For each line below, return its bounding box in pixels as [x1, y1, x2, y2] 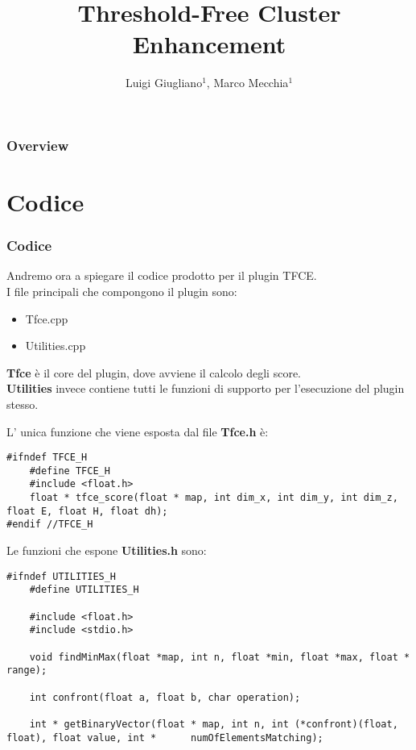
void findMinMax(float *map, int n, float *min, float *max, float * [29, 651, 410, 663]
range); [6, 665, 47, 677]
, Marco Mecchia [206, 74, 289, 91]
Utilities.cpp [25, 337, 86, 354]
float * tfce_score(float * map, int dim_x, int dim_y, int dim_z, [29, 492, 398, 504]
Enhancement [132, 27, 286, 60]
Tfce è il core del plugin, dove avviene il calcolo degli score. [6, 364, 301, 381]
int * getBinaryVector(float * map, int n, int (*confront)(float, [29, 718, 398, 730]
